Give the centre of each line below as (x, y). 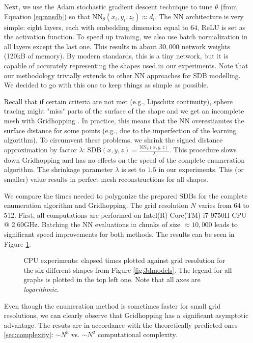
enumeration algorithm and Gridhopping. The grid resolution (96, 205)
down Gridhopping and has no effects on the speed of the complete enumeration (125, 159)
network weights (206, 46)
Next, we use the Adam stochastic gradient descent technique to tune (108, 6)
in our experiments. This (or (201, 169)
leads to (226, 224)
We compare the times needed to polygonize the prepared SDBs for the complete (126, 195)
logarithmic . (41, 289)
